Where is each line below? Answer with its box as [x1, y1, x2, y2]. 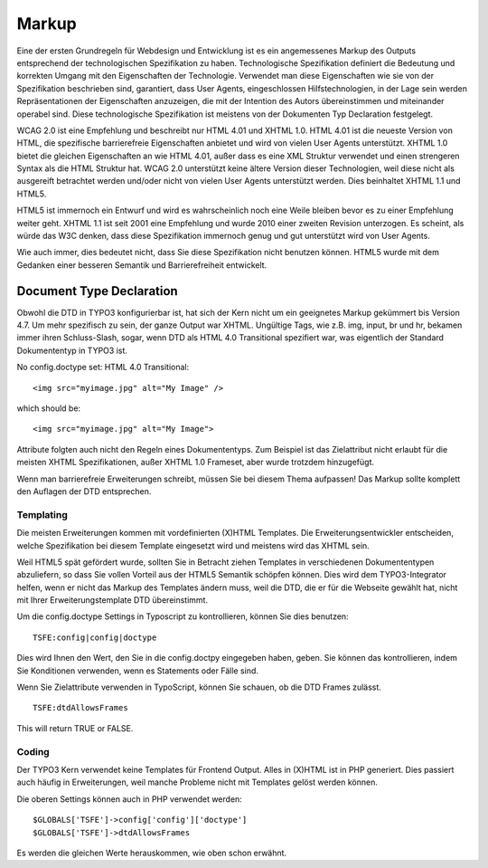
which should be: [16, 403, 81, 414]
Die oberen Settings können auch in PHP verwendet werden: [16, 793, 243, 805]
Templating [16, 508, 68, 520]
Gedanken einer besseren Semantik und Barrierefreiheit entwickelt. [16, 259, 267, 271]
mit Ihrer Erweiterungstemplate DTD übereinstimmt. [16, 595, 208, 606]
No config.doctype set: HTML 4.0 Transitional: [16, 362, 190, 373]
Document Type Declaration [16, 283, 178, 299]
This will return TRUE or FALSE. [16, 722, 134, 733]
